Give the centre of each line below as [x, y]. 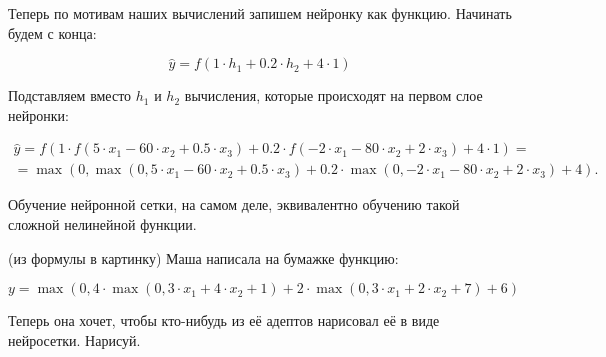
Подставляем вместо [70, 95]
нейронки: [38, 114]
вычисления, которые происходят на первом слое [333, 95]
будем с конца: [52, 32]
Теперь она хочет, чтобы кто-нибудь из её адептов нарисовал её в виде [224, 320]
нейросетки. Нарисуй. [74, 339]
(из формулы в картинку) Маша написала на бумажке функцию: [203, 257]
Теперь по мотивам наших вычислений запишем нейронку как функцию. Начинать [260, 13]
